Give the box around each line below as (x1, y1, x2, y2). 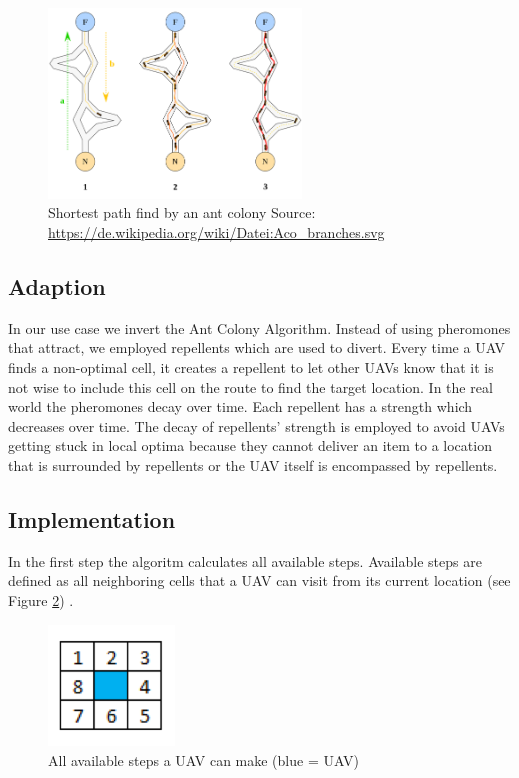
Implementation (8, 504, 176, 535)
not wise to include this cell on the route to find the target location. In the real (8, 376, 493, 397)
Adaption (8, 271, 106, 302)
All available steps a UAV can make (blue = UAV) (48, 749, 359, 770)
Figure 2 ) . (8, 590, 74, 611)
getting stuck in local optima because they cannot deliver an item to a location (8, 435, 492, 456)
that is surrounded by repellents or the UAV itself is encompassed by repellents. (8, 455, 498, 476)
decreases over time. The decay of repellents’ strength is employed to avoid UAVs (8, 415, 505, 436)
